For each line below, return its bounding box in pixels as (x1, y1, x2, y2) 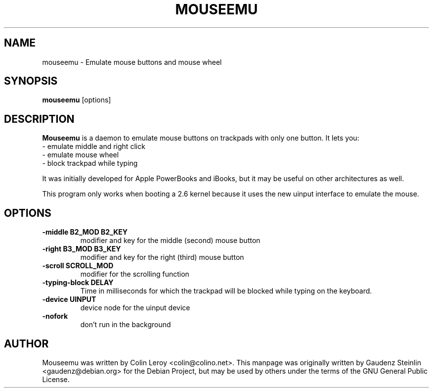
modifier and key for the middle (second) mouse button (80, 236, 260, 245)
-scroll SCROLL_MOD (42, 261, 114, 270)
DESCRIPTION (4, 112, 75, 125)
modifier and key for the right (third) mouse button (80, 253, 244, 262)
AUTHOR (4, 337, 49, 350)
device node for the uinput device (80, 303, 190, 312)
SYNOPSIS (4, 75, 58, 88)
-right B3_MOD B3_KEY (42, 245, 121, 253)
